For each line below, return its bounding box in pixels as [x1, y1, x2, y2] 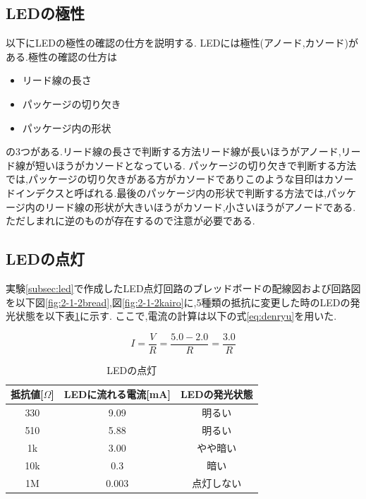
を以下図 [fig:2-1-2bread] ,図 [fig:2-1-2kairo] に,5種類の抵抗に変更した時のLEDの [6, 294, 350, 309]
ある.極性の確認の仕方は [6, 49, 117, 64]
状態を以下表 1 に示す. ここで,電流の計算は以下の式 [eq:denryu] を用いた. [15, 308, 337, 323]
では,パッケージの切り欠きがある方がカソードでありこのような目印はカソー [6, 172, 354, 186]
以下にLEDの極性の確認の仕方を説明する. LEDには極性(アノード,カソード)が [6, 35, 359, 50]
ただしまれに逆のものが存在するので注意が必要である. [6, 213, 255, 228]
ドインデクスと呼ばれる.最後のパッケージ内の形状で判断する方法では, [6, 185, 327, 200]
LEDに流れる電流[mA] [63, 387, 171, 402]
